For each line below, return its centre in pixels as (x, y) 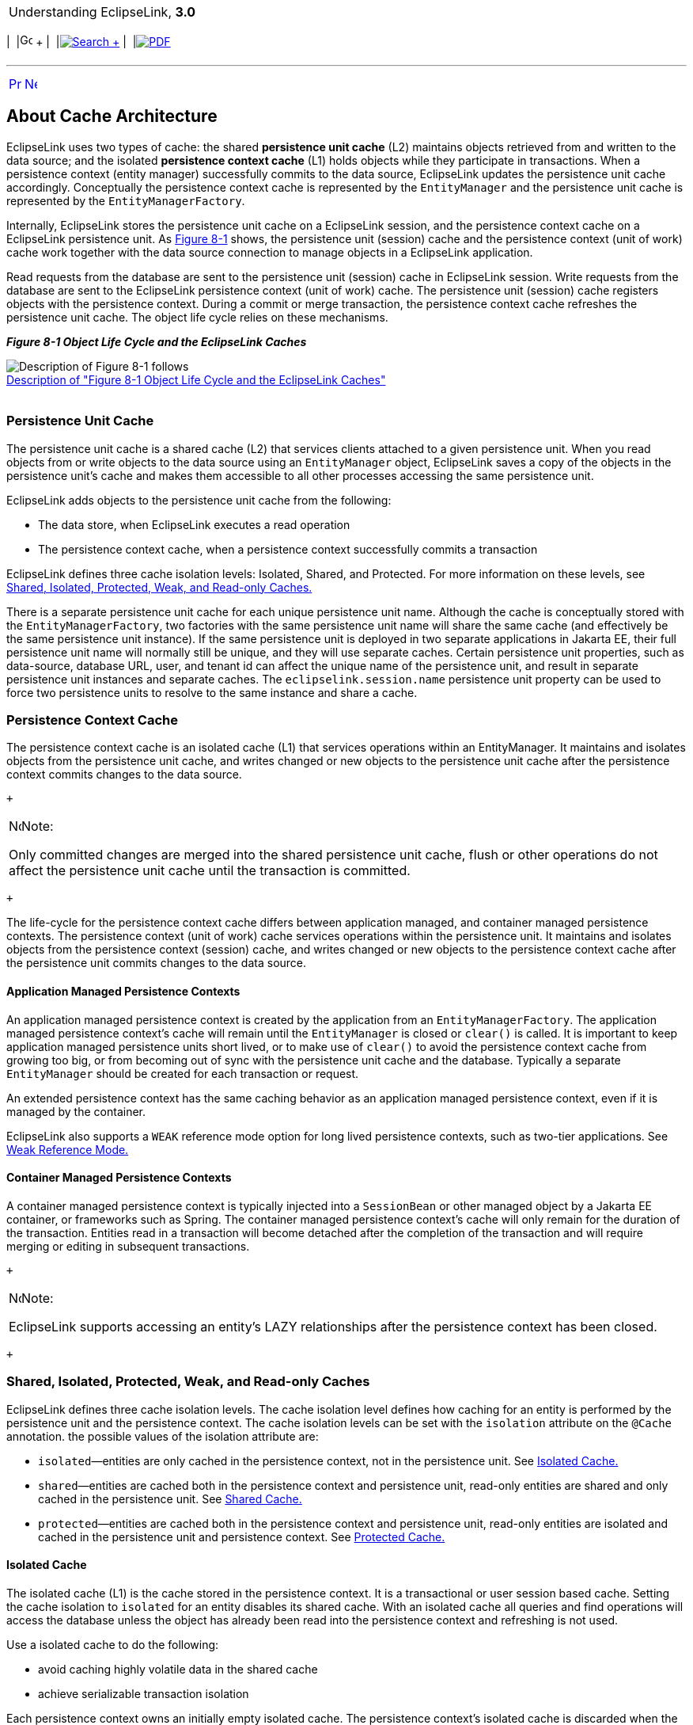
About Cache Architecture (112, 116)
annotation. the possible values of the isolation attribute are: (163, 1436)
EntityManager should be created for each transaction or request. (183, 1073)
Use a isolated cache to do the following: (113, 1644)
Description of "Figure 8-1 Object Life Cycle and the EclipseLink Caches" (196, 379)
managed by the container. (76, 1111)
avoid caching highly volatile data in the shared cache (178, 1669)
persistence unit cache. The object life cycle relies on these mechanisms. (197, 317)
